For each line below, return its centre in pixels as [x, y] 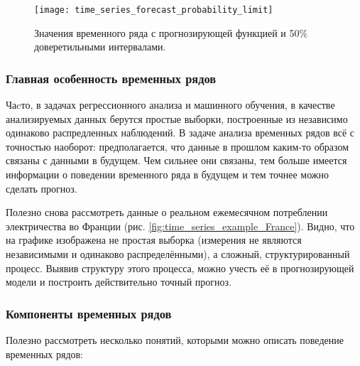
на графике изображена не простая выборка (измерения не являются [154, 240]
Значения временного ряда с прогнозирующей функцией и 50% [171, 32]
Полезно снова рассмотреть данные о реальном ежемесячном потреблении [167, 212]
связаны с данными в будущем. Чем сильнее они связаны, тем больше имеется [176, 160]
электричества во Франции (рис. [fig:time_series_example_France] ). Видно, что [180, 226]
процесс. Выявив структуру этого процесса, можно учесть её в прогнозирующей [180, 268]
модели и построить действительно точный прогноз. [119, 282]
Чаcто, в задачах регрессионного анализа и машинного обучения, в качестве [170, 105]
